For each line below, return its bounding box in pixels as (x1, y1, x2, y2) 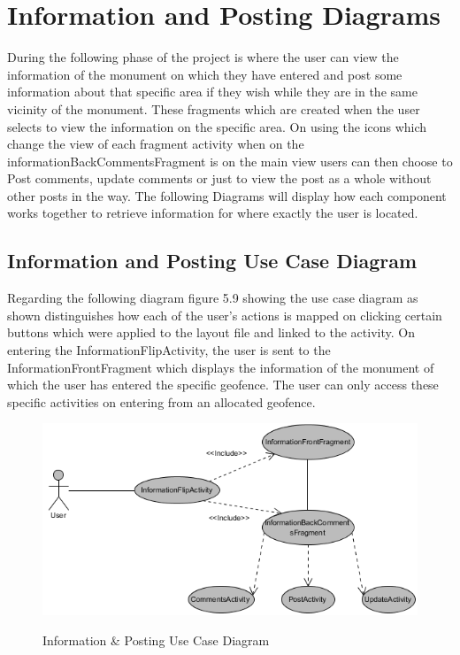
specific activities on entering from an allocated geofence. (7, 392, 316, 411)
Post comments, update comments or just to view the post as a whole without (7, 169, 432, 188)
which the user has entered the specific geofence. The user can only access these (7, 375, 439, 394)
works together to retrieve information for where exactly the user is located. (7, 204, 418, 222)
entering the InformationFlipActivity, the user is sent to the (7, 341, 331, 359)
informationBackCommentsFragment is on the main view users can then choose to (7, 151, 453, 170)
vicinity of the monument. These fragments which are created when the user (7, 99, 420, 118)
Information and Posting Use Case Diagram (7, 247, 418, 274)
